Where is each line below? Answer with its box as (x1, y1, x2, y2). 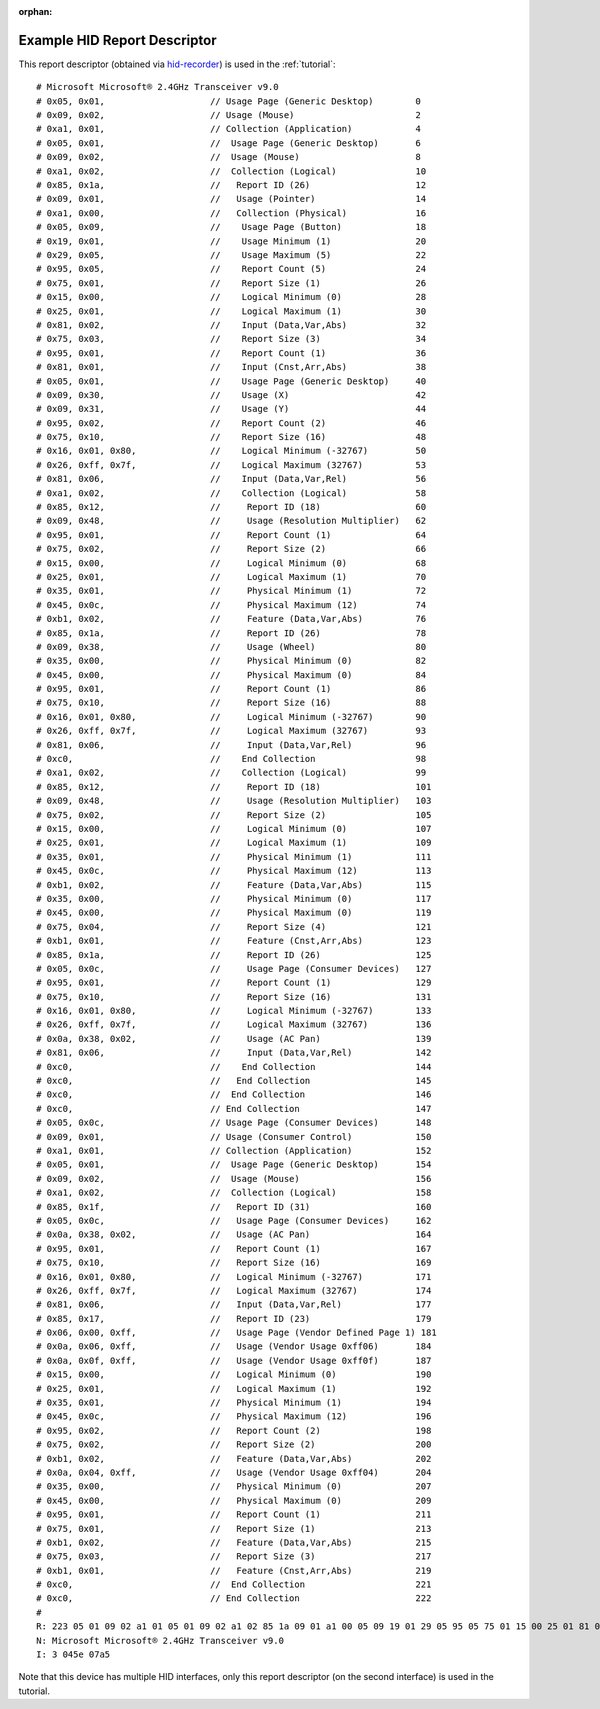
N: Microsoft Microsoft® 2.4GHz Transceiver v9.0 (36, 1635, 285, 1646)
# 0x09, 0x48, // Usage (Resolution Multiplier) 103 (36, 795, 432, 807)
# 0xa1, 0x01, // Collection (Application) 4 (36, 123, 422, 135)
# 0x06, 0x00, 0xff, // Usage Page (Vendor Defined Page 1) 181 (36, 1327, 437, 1339)
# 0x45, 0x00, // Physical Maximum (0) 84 (36, 669, 427, 680)
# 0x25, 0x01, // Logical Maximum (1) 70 (36, 571, 427, 582)
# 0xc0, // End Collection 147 (36, 1103, 432, 1114)
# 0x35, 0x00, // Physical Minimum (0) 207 (36, 1481, 432, 1492)
